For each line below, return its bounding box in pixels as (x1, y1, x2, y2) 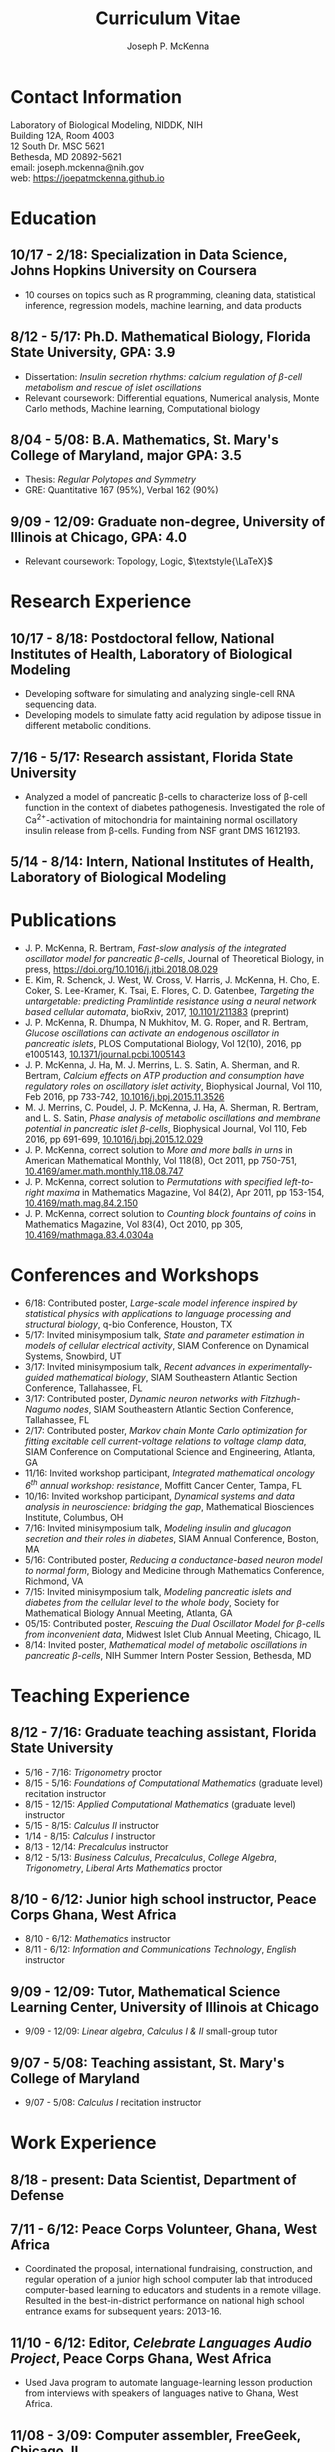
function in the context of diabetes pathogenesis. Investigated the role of (24, 801, 326, 813)
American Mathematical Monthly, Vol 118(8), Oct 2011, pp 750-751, (24, 1154, 298, 1166)
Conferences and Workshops (10, 1264, 260, 1287)
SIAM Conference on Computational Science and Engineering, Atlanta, (24, 1445, 316, 1457)
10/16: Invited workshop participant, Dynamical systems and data (24, 1490, 295, 1502)
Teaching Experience (10, 1684, 190, 1707)
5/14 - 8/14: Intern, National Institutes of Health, (10, 853, 315, 870)
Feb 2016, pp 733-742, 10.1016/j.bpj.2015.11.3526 (24, 1090, 225, 1102)
